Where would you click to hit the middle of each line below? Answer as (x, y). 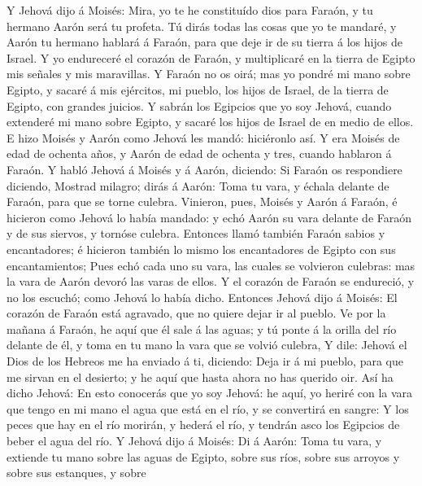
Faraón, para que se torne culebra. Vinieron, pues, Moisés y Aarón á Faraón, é (202, 201)
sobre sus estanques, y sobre (76, 473)
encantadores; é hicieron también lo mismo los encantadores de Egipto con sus (201, 249)
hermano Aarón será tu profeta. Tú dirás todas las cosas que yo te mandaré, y (202, 26)
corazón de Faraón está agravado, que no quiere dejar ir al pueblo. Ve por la (196, 313)
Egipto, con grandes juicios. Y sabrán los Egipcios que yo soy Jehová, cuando (199, 105)
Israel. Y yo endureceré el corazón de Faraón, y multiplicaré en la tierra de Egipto (211, 57)
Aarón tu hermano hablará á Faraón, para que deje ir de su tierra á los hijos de (204, 42)
